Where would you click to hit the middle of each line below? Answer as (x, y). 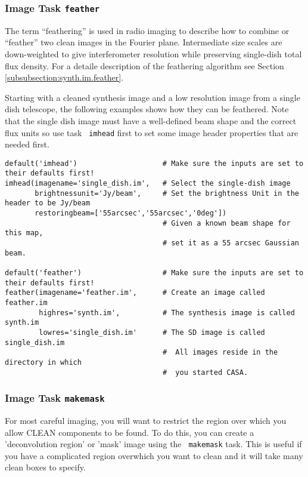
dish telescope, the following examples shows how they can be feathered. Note (147, 109)
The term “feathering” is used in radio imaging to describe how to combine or (147, 30)
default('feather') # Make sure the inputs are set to (154, 273)
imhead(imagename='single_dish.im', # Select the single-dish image (148, 184)
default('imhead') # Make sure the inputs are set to (154, 163)
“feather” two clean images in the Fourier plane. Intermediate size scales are (144, 42)
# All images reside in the (220, 353)
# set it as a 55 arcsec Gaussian (231, 243)
